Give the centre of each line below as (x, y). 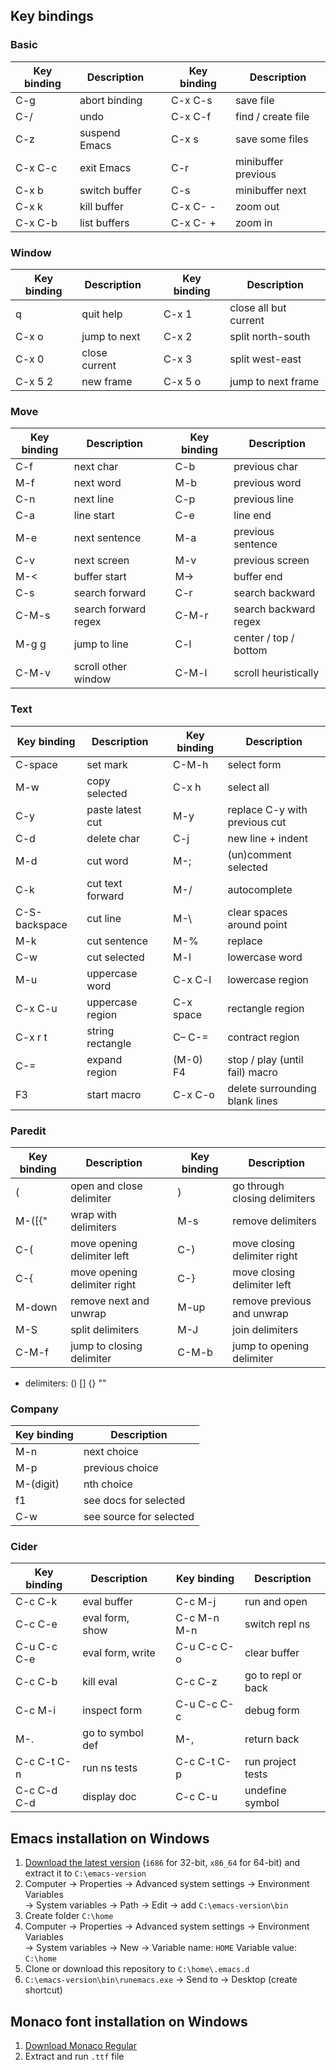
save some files (271, 139)
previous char (266, 467)
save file (254, 100)
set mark (107, 764)
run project (270, 1762)
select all (248, 787)
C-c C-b (36, 1682)
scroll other (100, 667)
